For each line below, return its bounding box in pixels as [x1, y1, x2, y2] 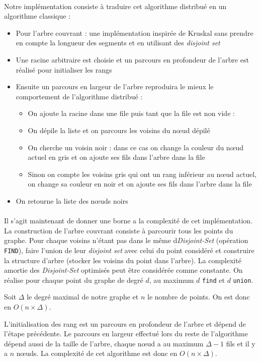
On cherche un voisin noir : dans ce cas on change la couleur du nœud [28, 142, 244, 152]
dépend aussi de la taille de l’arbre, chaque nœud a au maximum [4, 338, 204, 348]
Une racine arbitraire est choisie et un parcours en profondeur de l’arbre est [16, 54, 249, 65]
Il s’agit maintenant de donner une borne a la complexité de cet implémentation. [4, 215, 253, 226]
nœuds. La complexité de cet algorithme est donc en [16, 348, 178, 358]
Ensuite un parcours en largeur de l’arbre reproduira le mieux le [16, 81, 214, 92]
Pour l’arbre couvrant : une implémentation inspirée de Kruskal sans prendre [16, 27, 253, 38]
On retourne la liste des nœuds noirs [16, 195, 128, 206]
